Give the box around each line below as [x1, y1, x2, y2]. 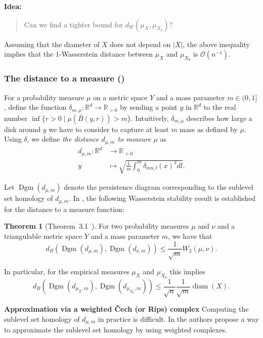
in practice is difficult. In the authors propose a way [98, 313, 259, 324]
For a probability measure [4, 92, 84, 102]
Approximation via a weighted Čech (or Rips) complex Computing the [4, 304, 249, 314]
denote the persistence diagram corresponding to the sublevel [64, 182, 253, 192]
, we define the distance [27, 134, 99, 144]
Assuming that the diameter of [4, 38, 100, 49]
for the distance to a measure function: [4, 203, 124, 214]
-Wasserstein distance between [59, 49, 153, 59]
